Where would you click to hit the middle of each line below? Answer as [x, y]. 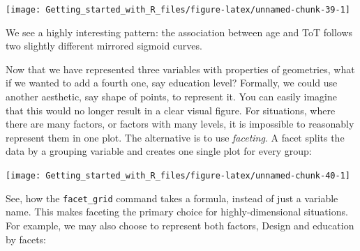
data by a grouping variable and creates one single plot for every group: [159, 151]
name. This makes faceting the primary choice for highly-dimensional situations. [177, 212]
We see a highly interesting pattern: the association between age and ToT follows [179, 32]
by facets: [26, 239]
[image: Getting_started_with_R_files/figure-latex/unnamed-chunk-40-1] [178, 176]
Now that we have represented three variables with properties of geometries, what [180, 69]
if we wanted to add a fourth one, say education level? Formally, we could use [172, 83]
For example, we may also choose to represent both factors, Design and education [180, 225]
